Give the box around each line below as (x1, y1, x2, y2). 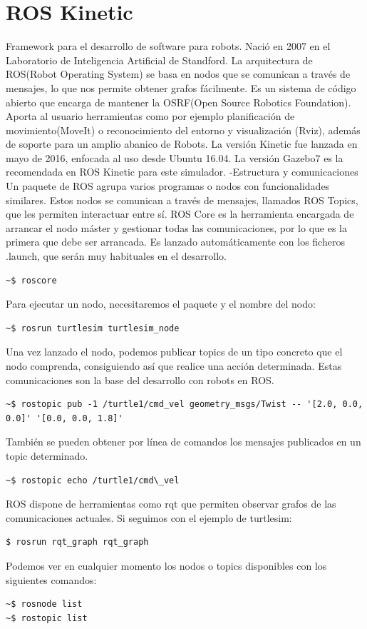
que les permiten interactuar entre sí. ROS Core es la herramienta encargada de (6, 206, 354, 221)
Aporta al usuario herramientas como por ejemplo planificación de (6, 109, 295, 124)
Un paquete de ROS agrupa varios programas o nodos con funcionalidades (6, 178, 330, 193)
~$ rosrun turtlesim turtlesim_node (6, 323, 180, 333)
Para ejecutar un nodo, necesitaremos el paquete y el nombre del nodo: (6, 296, 316, 311)
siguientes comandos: (6, 572, 97, 587)
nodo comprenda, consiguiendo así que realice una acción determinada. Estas (6, 358, 342, 373)
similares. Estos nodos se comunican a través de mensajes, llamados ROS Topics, (6, 192, 358, 207)
